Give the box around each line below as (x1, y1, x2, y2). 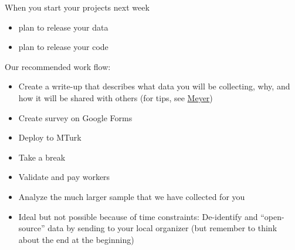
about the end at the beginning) (18, 233, 134, 245)
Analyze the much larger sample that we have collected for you (18, 190, 245, 202)
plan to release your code (18, 41, 108, 53)
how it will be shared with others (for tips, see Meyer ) (18, 91, 213, 104)
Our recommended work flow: (5, 60, 111, 72)
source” (18, 222, 45, 234)
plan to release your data (18, 21, 108, 33)
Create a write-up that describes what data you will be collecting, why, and (18, 80, 290, 92)
